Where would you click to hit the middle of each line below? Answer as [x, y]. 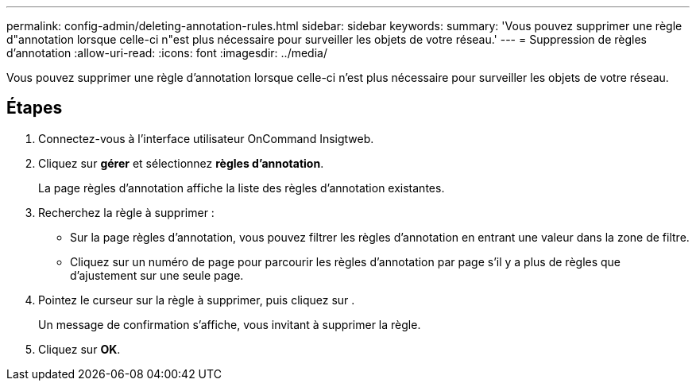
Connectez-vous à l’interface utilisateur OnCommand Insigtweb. [206, 138]
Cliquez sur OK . [79, 349]
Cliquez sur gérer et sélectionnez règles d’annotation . [181, 163]
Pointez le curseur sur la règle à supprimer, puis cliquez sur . [197, 300]
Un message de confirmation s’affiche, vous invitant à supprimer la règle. [230, 324]
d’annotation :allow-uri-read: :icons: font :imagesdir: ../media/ [167, 53]
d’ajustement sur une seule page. [157, 275]
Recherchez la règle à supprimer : [126, 212]
